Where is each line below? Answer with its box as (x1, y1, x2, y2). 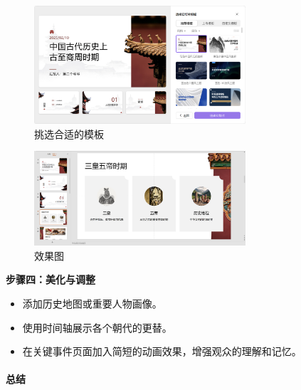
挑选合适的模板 (34, 126, 104, 141)
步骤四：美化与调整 (6, 272, 95, 287)
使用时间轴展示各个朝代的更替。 (22, 320, 172, 334)
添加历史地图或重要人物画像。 (22, 296, 162, 311)
